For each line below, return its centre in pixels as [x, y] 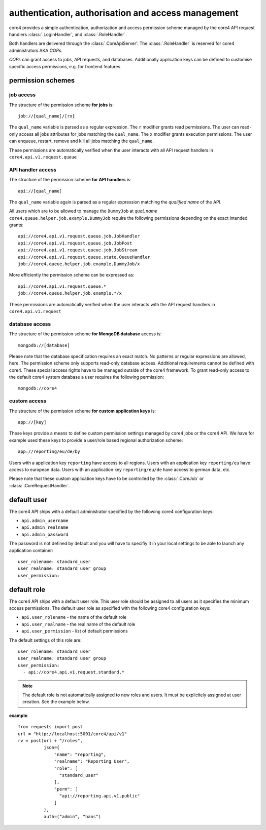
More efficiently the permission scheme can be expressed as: [72, 275]
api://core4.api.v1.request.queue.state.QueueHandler [84, 257]
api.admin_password [45, 534]
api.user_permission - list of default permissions [75, 631]
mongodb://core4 [37, 388]
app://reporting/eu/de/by [49, 452]
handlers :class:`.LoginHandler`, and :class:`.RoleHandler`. [68, 34]
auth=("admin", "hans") [72, 817]
